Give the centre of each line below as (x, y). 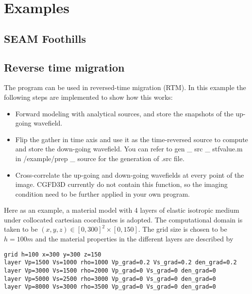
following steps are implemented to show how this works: (88, 97)
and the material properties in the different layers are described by (134, 239)
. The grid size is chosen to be (183, 229)
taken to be (21, 229)
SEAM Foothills (45, 38)
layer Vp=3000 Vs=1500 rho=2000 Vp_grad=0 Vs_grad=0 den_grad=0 (110, 270)
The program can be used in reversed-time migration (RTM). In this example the (125, 87)
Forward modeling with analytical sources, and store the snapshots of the (124, 113)
